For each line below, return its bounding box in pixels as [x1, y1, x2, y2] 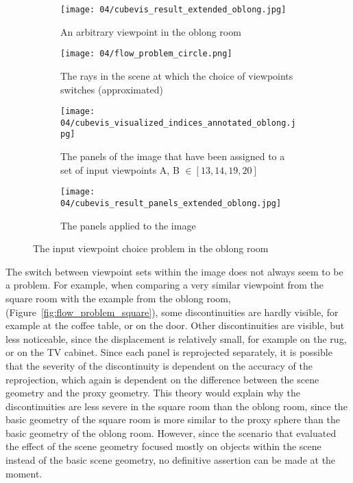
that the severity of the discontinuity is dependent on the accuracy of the [5, 358, 313, 372]
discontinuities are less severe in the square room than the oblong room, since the [5, 398, 348, 413]
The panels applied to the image [60, 218, 196, 232]
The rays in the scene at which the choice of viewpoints [60, 68, 293, 82]
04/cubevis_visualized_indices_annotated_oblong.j [60, 117, 296, 128]
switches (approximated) [60, 82, 163, 96]
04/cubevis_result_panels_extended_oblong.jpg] [60, 198, 282, 208]
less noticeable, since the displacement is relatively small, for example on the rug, [5, 331, 347, 346]
